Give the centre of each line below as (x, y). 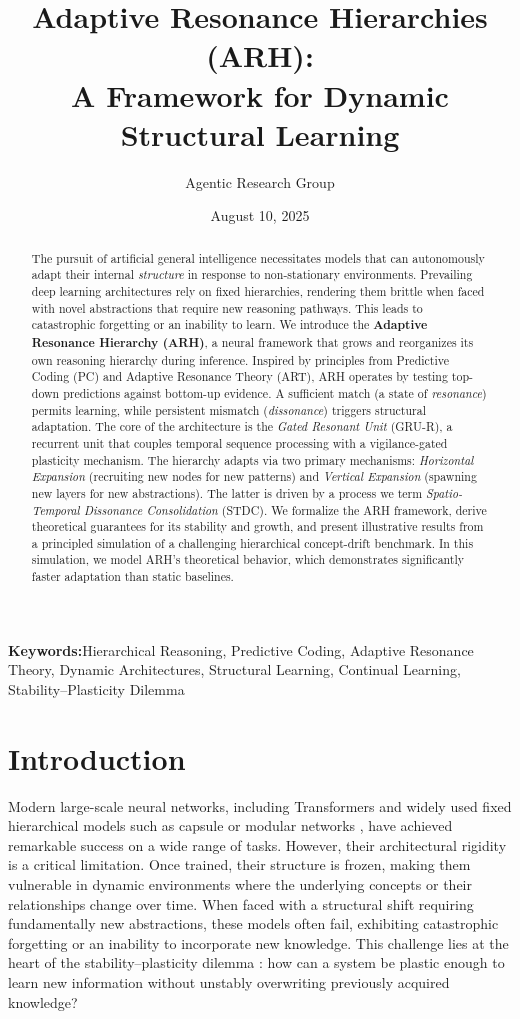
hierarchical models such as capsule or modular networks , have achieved (230, 825)
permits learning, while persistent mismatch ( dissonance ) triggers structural (228, 409)
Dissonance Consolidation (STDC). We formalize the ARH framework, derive (285, 509)
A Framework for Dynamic (260, 94)
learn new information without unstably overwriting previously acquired (229, 982)
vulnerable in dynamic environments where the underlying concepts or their (240, 884)
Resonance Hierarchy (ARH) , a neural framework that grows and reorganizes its (252, 342)
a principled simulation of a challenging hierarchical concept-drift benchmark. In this (252, 542)
